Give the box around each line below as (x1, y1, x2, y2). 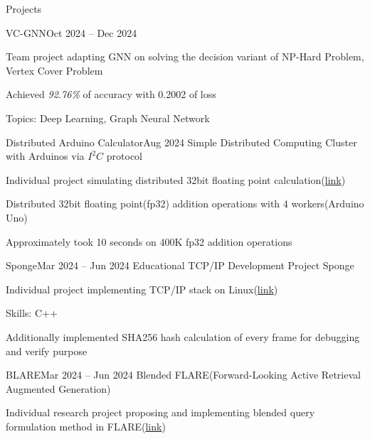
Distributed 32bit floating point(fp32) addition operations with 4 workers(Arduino (6, 196, 364, 211)
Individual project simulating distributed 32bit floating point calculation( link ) (6, 172, 346, 187)
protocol (106, 148, 143, 163)
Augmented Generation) (6, 381, 111, 396)
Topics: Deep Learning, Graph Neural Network (6, 110, 210, 125)
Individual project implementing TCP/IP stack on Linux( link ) (6, 281, 278, 296)
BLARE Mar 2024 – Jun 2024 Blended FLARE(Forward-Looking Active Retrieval (6, 367, 361, 382)
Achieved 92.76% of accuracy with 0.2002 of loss (6, 87, 216, 102)
